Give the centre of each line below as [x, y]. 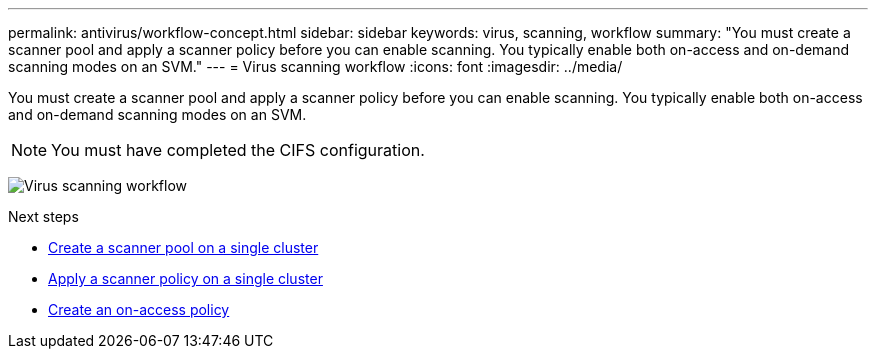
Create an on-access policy [139, 309]
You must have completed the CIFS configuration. [238, 150]
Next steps [43, 216]
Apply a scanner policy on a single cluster [185, 278]
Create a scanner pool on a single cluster [183, 247]
